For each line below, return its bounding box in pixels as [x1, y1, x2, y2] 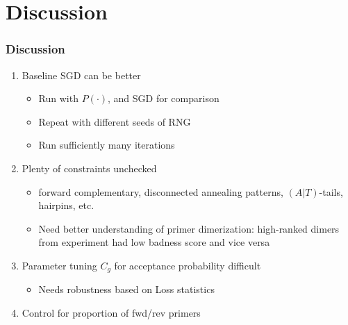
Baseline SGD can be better [22, 67, 141, 82]
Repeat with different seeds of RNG [38, 114, 191, 128]
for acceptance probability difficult [114, 258, 261, 272]
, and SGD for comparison [108, 91, 219, 106]
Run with [38, 91, 78, 106]
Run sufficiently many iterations [38, 137, 175, 152]
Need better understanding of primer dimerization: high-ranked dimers [38, 221, 340, 235]
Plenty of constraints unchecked [22, 160, 157, 175]
